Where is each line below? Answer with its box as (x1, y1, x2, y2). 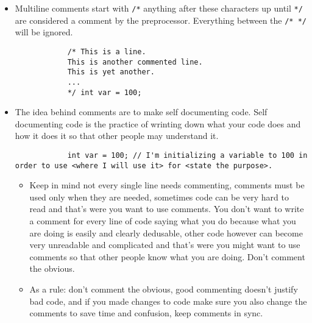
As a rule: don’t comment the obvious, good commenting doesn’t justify (29, 283, 298, 296)
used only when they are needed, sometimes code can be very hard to (29, 190, 289, 203)
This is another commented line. (67, 57, 203, 66)
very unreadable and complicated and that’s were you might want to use (29, 238, 300, 251)
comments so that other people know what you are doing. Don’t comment (29, 250, 305, 263)
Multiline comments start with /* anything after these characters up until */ (15, 2, 303, 14)
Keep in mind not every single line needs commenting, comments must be (29, 179, 305, 191)
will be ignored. (15, 26, 73, 38)
